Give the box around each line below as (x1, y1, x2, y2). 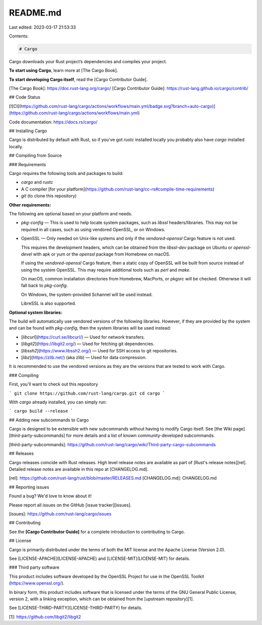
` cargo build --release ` (9, 408, 73, 414)
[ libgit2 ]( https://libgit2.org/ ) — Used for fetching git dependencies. (21, 341, 155, 347)
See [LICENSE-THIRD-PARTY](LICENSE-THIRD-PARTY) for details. (9, 605, 143, 611)
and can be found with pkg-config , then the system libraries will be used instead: (9, 325, 171, 331)
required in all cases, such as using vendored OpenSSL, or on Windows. (21, 226, 165, 232)
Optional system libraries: (9, 309, 63, 315)
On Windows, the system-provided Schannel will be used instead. (21, 292, 153, 297)
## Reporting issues (9, 484, 49, 490)
